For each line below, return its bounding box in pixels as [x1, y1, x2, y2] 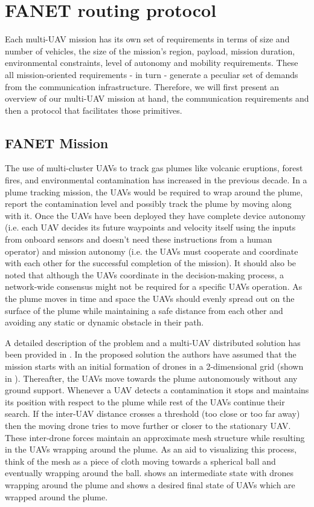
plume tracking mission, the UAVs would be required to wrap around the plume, [5, 185, 303, 198]
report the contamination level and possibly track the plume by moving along [5, 197, 292, 210]
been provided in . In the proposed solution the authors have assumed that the [5, 348, 296, 361]
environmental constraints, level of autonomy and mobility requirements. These [5, 56, 298, 69]
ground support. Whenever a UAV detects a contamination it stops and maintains [5, 384, 309, 396]
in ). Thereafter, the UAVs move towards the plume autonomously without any [5, 371, 298, 384]
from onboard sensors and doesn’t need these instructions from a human [5, 233, 272, 246]
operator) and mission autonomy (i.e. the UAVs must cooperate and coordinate [5, 244, 298, 257]
